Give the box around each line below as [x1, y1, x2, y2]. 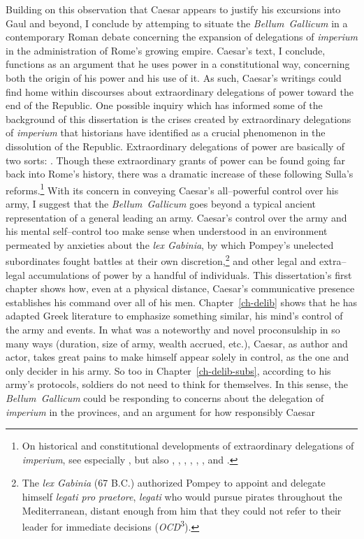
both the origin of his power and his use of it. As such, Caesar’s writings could [6, 70, 342, 85]
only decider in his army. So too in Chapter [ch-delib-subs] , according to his [6, 363, 331, 378]
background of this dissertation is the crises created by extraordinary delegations [6, 111, 351, 126]
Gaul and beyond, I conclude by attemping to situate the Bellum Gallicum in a [6, 15, 348, 30]
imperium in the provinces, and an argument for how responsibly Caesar [6, 404, 315, 419]
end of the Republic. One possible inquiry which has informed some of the [6, 98, 323, 113]
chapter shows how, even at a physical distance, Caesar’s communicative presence [6, 281, 355, 296]
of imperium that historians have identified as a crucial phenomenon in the [6, 125, 326, 140]
